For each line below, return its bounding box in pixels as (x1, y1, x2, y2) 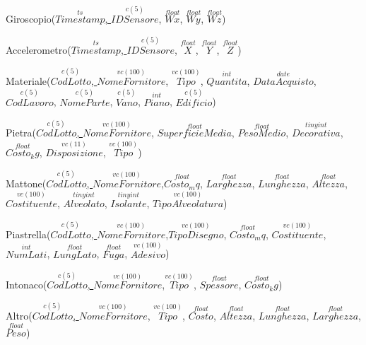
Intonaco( (6, 277, 47, 292)
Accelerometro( (6, 42, 71, 57)
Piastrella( (6, 226, 51, 241)
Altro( (6, 308, 33, 323)
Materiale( (6, 73, 51, 88)
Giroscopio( (6, 11, 56, 26)
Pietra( (6, 125, 37, 140)
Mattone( (6, 176, 47, 191)
